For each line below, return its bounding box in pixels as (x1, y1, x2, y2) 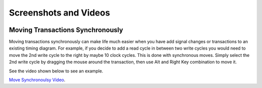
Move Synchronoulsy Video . (9, 77, 65, 83)
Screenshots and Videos (9, 7, 110, 18)
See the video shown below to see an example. (9, 68, 103, 74)
